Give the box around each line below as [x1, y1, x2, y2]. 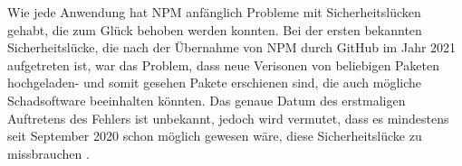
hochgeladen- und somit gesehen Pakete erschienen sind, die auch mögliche [7, 73, 422, 92]
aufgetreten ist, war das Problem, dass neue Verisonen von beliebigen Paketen [7, 55, 439, 74]
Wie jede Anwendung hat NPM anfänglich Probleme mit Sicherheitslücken [7, 3, 421, 21]
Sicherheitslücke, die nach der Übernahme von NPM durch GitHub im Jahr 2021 [7, 38, 457, 57]
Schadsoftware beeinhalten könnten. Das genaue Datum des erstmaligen [7, 90, 406, 109]
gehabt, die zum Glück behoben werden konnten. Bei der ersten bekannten [7, 20, 422, 39]
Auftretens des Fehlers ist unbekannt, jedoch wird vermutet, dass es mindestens [7, 108, 449, 127]
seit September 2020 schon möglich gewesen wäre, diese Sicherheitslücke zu [7, 126, 422, 145]
